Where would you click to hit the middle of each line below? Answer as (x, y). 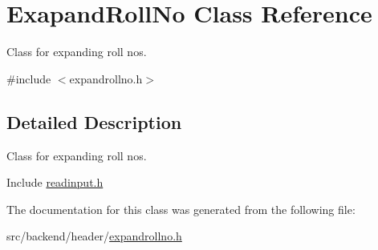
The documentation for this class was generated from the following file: (181, 209)
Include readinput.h (55, 182)
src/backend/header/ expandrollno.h (94, 236)
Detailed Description (94, 121)
